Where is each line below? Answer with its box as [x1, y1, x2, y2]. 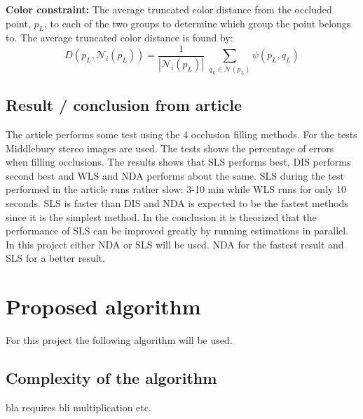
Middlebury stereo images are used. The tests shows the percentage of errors [6, 140, 334, 155]
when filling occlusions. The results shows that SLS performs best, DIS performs [6, 154, 351, 169]
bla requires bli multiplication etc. [6, 399, 151, 414]
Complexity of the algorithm [6, 367, 217, 389]
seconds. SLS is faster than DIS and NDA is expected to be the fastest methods [6, 195, 348, 210]
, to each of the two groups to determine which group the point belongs [43, 15, 351, 30]
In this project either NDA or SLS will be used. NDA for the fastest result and [6, 237, 344, 251]
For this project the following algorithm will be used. [6, 333, 233, 347]
